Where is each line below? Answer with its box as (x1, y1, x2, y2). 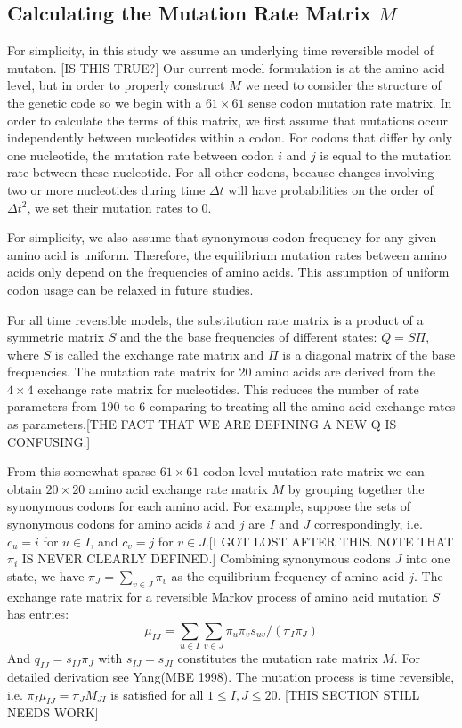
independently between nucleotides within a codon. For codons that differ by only (7, 128, 453, 147)
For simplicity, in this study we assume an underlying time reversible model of (7, 41, 434, 60)
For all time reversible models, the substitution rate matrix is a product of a (7, 310, 424, 328)
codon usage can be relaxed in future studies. (7, 279, 254, 298)
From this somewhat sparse (7, 462, 157, 481)
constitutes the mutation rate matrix (177, 649, 378, 667)
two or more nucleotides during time (7, 180, 206, 198)
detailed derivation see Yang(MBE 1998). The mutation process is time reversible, (7, 667, 455, 685)
